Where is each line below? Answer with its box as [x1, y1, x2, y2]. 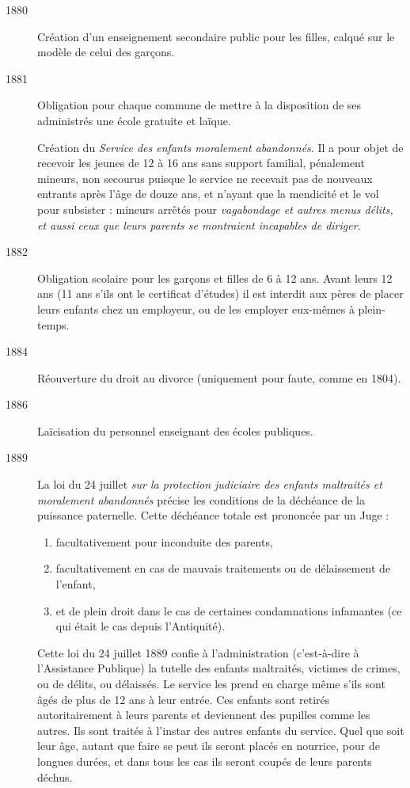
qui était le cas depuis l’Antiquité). [55, 618, 226, 634]
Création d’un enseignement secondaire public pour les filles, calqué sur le [37, 28, 395, 44]
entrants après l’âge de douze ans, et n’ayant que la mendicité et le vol [37, 185, 379, 202]
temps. [37, 316, 70, 333]
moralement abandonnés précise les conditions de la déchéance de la [37, 491, 365, 508]
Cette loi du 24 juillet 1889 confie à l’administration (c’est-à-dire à [37, 644, 359, 660]
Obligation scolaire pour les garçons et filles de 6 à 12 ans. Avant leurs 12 [37, 269, 393, 286]
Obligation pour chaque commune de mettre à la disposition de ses [37, 97, 362, 113]
